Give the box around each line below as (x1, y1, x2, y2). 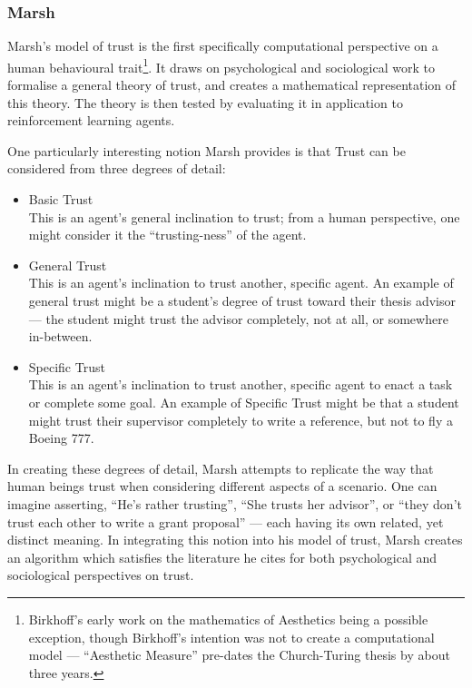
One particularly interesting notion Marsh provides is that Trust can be (7, 141, 406, 160)
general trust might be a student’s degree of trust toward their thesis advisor (28, 291, 456, 310)
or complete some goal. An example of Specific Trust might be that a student (28, 392, 459, 411)
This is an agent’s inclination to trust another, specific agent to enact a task (28, 375, 453, 394)
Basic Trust (28, 190, 93, 209)
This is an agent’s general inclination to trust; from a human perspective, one (28, 207, 460, 226)
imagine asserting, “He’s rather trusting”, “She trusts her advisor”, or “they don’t (7, 494, 462, 513)
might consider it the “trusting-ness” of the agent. (28, 225, 307, 244)
